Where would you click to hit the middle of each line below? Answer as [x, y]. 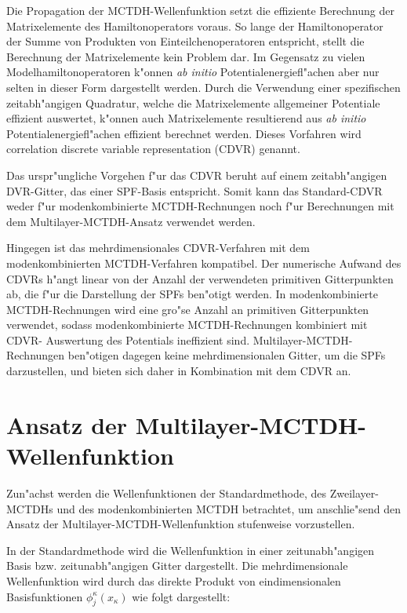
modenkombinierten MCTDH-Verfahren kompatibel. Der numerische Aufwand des [204, 263]
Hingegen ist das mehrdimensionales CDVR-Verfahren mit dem [158, 248]
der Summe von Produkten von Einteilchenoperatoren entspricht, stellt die [185, 41]
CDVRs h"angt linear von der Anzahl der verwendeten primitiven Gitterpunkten [200, 278]
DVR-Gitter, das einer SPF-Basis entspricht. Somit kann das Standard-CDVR [194, 190]
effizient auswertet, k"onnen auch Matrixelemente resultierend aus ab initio [186, 118]
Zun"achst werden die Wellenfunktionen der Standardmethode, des [167, 493]
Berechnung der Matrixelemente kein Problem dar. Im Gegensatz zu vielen [186, 56]
